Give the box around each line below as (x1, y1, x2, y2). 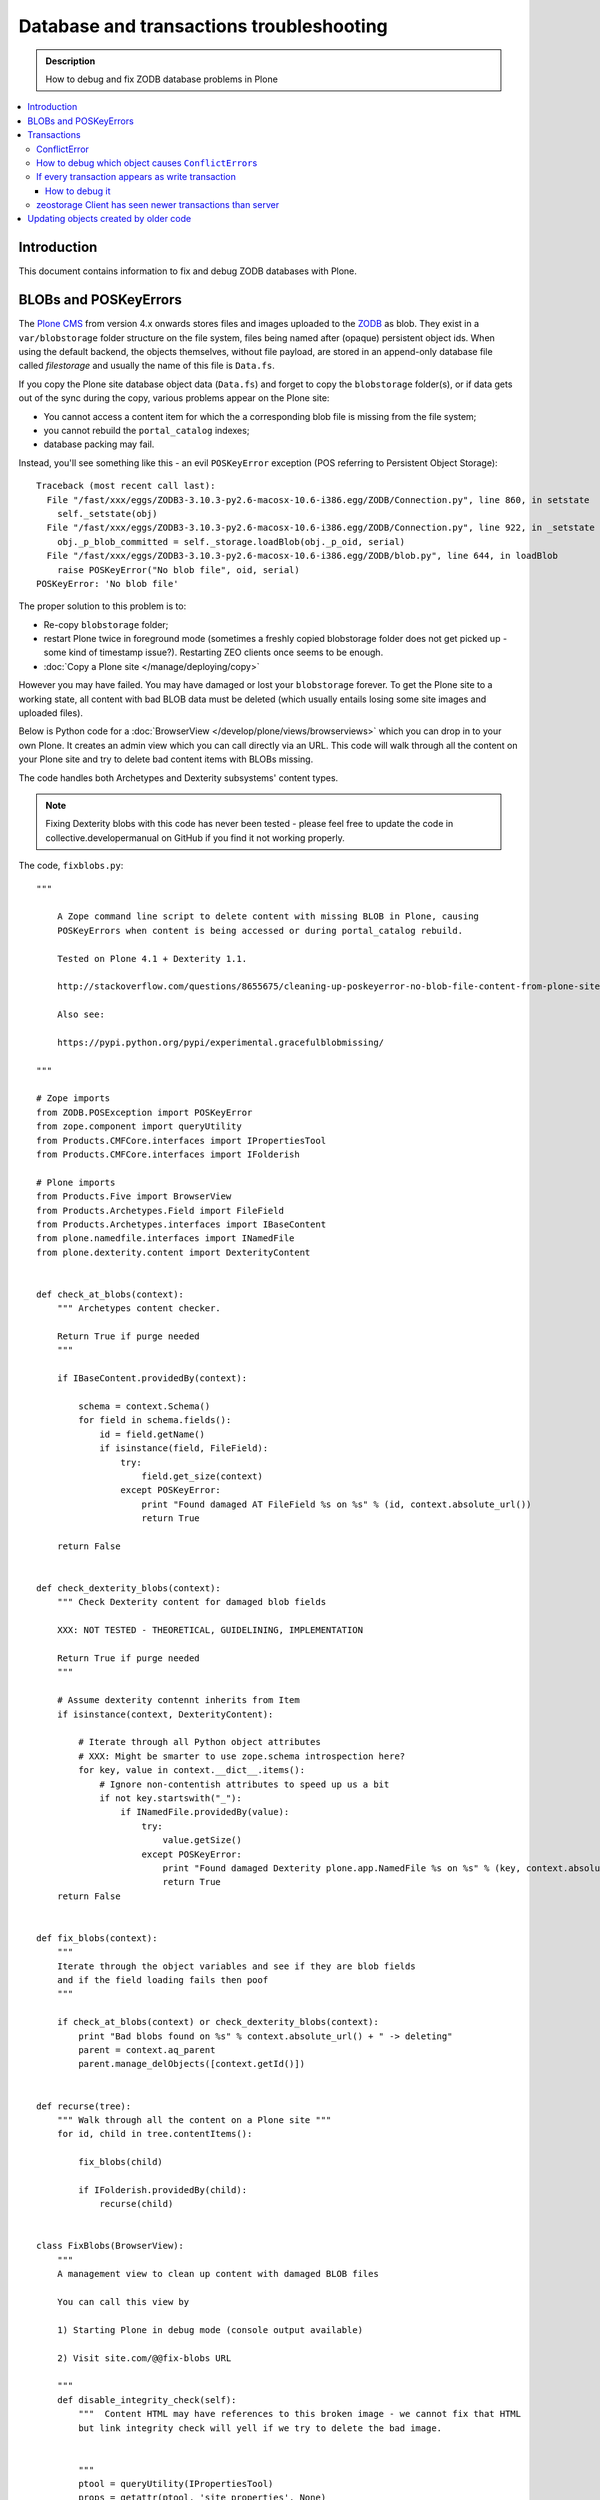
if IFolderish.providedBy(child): (78, 2184, 248, 2195)
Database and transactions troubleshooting (18, 15, 389, 37)
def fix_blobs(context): (36, 1932, 158, 1944)
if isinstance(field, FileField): (99, 1443, 269, 1454)
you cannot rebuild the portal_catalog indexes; (43, 425, 250, 436)
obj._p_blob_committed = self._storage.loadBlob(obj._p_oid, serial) (56, 536, 406, 547)
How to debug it (45, 185, 111, 197)
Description (45, 55, 96, 67)
